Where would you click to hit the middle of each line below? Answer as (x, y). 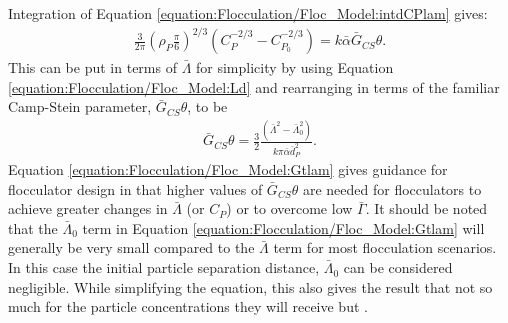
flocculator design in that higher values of (135, 188)
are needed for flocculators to (392, 188)
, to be (207, 106)
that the (33, 227)
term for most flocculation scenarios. (385, 247)
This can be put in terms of (92, 67)
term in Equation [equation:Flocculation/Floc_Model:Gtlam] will (283, 227)
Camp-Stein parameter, (80, 106)
